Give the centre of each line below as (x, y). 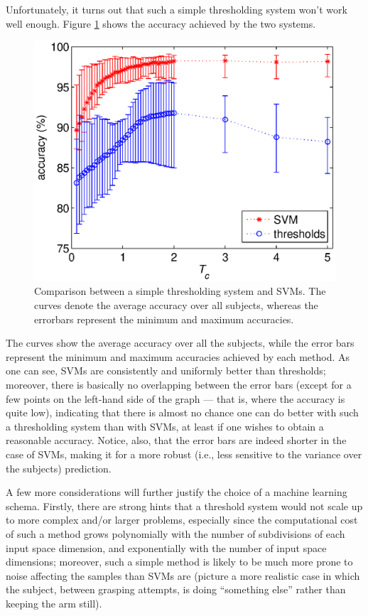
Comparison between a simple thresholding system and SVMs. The (180, 291)
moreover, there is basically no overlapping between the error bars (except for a (179, 385)
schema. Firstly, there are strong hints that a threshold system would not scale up (184, 506)
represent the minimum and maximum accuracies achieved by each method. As (178, 356)
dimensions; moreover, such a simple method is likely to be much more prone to (179, 562)
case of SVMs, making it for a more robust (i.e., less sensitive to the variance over (184, 454)
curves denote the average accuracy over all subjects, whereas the (176, 305)
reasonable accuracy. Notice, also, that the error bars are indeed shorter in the (176, 440)
